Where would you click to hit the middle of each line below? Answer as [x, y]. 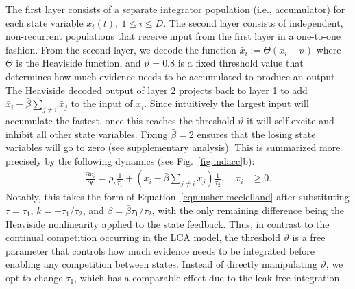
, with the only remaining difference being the [248, 210]
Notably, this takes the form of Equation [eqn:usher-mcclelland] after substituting [177, 197]
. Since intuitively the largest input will [227, 103]
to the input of [102, 103]
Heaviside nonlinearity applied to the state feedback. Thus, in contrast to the [168, 223]
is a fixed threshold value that [241, 63]
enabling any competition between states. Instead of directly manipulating [161, 264]
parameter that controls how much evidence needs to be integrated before [160, 250]
